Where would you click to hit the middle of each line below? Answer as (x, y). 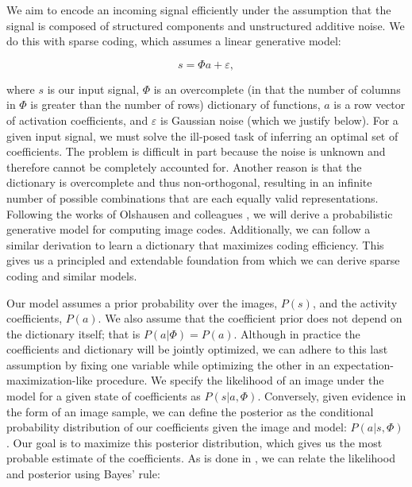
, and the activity (355, 302)
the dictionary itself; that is (73, 333)
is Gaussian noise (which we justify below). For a (279, 120)
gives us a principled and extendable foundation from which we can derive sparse (203, 260)
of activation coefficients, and (77, 120)
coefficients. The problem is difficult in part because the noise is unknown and (196, 151)
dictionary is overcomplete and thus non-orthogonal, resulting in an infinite (189, 182)
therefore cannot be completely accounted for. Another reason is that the (184, 166)
